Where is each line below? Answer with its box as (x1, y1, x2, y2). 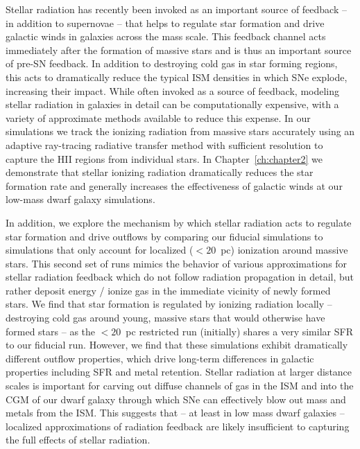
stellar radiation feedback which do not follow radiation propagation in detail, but (6, 270, 354, 284)
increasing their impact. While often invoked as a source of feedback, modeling (6, 83, 340, 98)
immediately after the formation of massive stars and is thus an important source (6, 42, 352, 57)
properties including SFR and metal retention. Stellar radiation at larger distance (6, 364, 352, 379)
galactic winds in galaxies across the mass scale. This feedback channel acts (6, 29, 326, 44)
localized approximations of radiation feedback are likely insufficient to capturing (6, 419, 350, 433)
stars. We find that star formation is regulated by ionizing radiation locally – (6, 297, 332, 311)
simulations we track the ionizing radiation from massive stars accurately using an (6, 124, 355, 139)
